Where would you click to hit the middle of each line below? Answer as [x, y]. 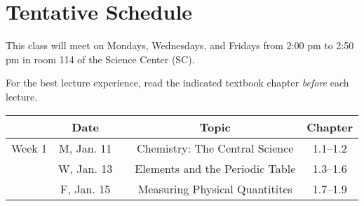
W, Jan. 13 [86, 168]
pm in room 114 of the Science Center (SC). [100, 59]
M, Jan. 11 [85, 148]
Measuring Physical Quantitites [215, 188]
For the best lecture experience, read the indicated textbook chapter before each [177, 83]
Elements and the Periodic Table [215, 168]
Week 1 [29, 148]
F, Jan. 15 [86, 188]
